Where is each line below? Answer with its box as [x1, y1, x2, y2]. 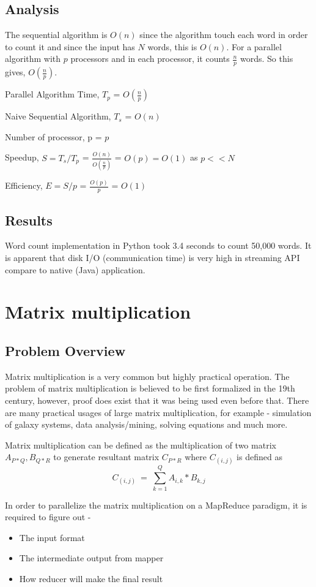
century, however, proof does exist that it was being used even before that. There [5, 393, 309, 406]
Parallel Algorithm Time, [5, 88, 100, 100]
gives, [5, 66, 26, 78]
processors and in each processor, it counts [70, 52, 230, 65]
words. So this [240, 52, 293, 65]
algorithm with [5, 52, 61, 65]
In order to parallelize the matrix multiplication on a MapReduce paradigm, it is [5, 498, 307, 511]
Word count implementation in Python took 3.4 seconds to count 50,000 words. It [5, 239, 312, 252]
